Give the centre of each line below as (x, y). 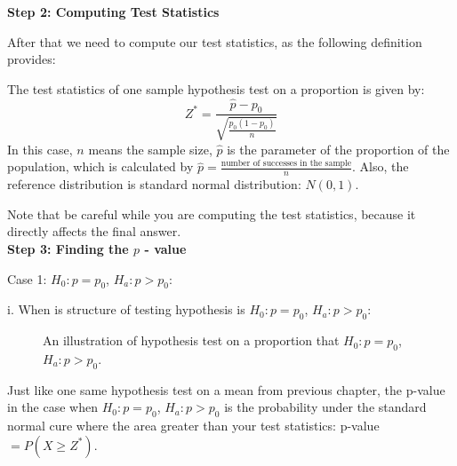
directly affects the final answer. (94, 231)
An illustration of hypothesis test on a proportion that (191, 340)
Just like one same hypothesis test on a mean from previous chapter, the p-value (226, 389)
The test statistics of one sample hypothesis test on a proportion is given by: (216, 88)
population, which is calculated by (100, 166)
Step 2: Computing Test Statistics (113, 12)
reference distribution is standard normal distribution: (154, 184)
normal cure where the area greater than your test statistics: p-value (193, 426)
